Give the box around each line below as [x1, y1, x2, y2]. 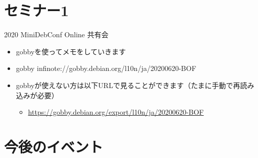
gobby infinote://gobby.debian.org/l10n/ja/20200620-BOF [16, 63, 196, 73]
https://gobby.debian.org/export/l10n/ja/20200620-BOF [28, 107, 204, 117]
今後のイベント [4, 136, 104, 156]
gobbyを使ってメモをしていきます [16, 46, 126, 56]
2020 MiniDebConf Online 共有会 [4, 29, 109, 40]
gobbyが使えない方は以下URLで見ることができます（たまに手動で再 [16, 80, 240, 90]
